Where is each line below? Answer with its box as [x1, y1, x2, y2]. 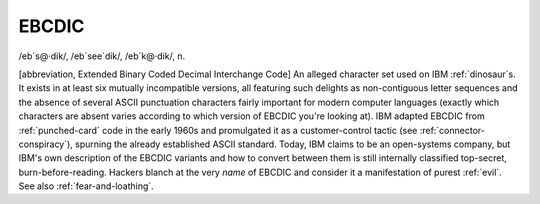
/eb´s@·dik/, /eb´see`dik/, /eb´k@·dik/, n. [18, 50, 185, 62]
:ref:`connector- [419, 124, 485, 136]
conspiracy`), [18, 138, 74, 150]
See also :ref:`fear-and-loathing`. [18, 180, 154, 192]
